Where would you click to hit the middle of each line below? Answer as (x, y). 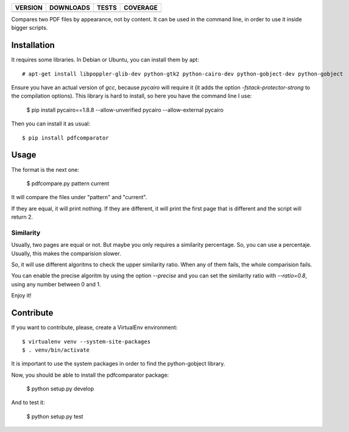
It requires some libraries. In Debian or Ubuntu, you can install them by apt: (105, 60)
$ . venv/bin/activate (56, 350)
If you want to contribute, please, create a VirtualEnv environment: (94, 328)
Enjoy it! (21, 296)
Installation (33, 45)
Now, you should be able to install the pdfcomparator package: (90, 375)
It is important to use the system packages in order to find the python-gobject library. (118, 364)
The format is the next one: (45, 169)
